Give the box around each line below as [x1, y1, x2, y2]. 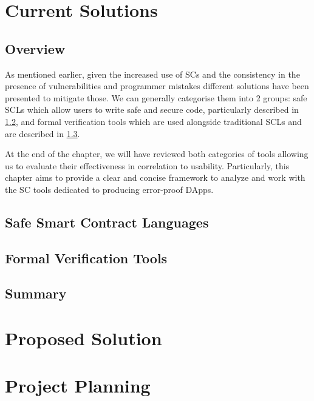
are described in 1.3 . [5, 127, 80, 140]
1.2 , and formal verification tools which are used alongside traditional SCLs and [5, 115, 302, 127]
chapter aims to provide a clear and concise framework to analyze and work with [5, 171, 305, 184]
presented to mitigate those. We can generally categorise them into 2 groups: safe [5, 91, 307, 104]
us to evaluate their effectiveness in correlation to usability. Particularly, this [5, 159, 290, 172]
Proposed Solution [5, 326, 162, 351]
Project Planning [5, 373, 151, 398]
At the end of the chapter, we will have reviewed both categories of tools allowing [5, 147, 309, 160]
